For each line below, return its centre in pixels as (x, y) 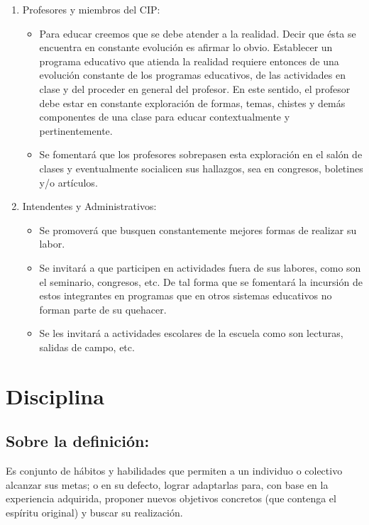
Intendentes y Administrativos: (89, 206)
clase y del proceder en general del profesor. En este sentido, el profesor (195, 88)
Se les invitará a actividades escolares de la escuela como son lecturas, (191, 333)
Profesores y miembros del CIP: (91, 9)
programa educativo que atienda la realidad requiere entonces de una (189, 61)
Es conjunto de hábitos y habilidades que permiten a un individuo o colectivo (174, 471)
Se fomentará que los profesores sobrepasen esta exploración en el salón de (201, 154)
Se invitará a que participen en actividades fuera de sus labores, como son (200, 267)
